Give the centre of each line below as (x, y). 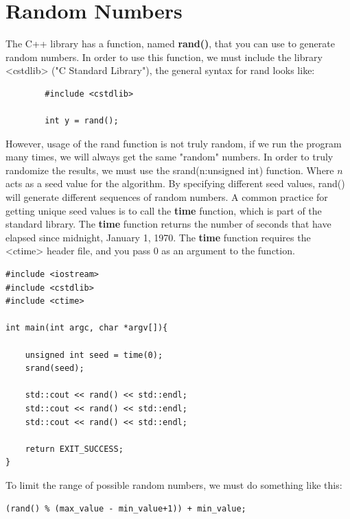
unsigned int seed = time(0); (94, 355)
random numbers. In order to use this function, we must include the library (164, 57)
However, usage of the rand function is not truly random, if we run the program (174, 143)
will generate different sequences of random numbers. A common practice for (167, 197)
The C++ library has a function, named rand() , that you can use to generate (170, 44)
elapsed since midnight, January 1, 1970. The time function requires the (158, 237)
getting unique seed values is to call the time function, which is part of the (164, 210)
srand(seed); (55, 369)
